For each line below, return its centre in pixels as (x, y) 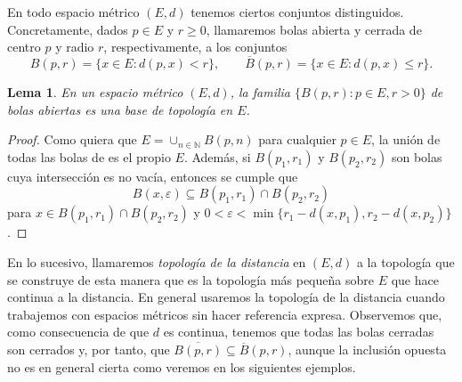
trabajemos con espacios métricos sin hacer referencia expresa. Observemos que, (225, 314)
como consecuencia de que (78, 332)
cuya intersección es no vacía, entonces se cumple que (153, 176)
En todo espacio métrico (73, 12)
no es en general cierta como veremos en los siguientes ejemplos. (182, 366)
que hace (415, 279)
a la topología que (405, 261)
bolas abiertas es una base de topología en (120, 109)
